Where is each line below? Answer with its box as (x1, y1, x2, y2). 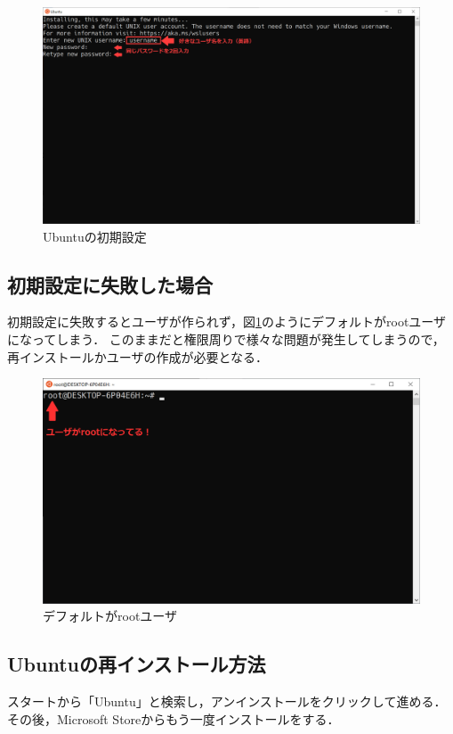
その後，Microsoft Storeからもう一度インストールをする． (7, 709, 340, 728)
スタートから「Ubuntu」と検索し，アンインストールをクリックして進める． (7, 692, 447, 711)
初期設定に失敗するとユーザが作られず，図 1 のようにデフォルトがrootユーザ (7, 312, 447, 331)
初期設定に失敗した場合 (7, 270, 213, 298)
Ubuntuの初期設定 (43, 227, 147, 245)
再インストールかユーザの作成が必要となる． (7, 347, 269, 366)
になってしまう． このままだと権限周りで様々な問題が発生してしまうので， (7, 330, 445, 349)
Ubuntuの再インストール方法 (7, 650, 266, 678)
